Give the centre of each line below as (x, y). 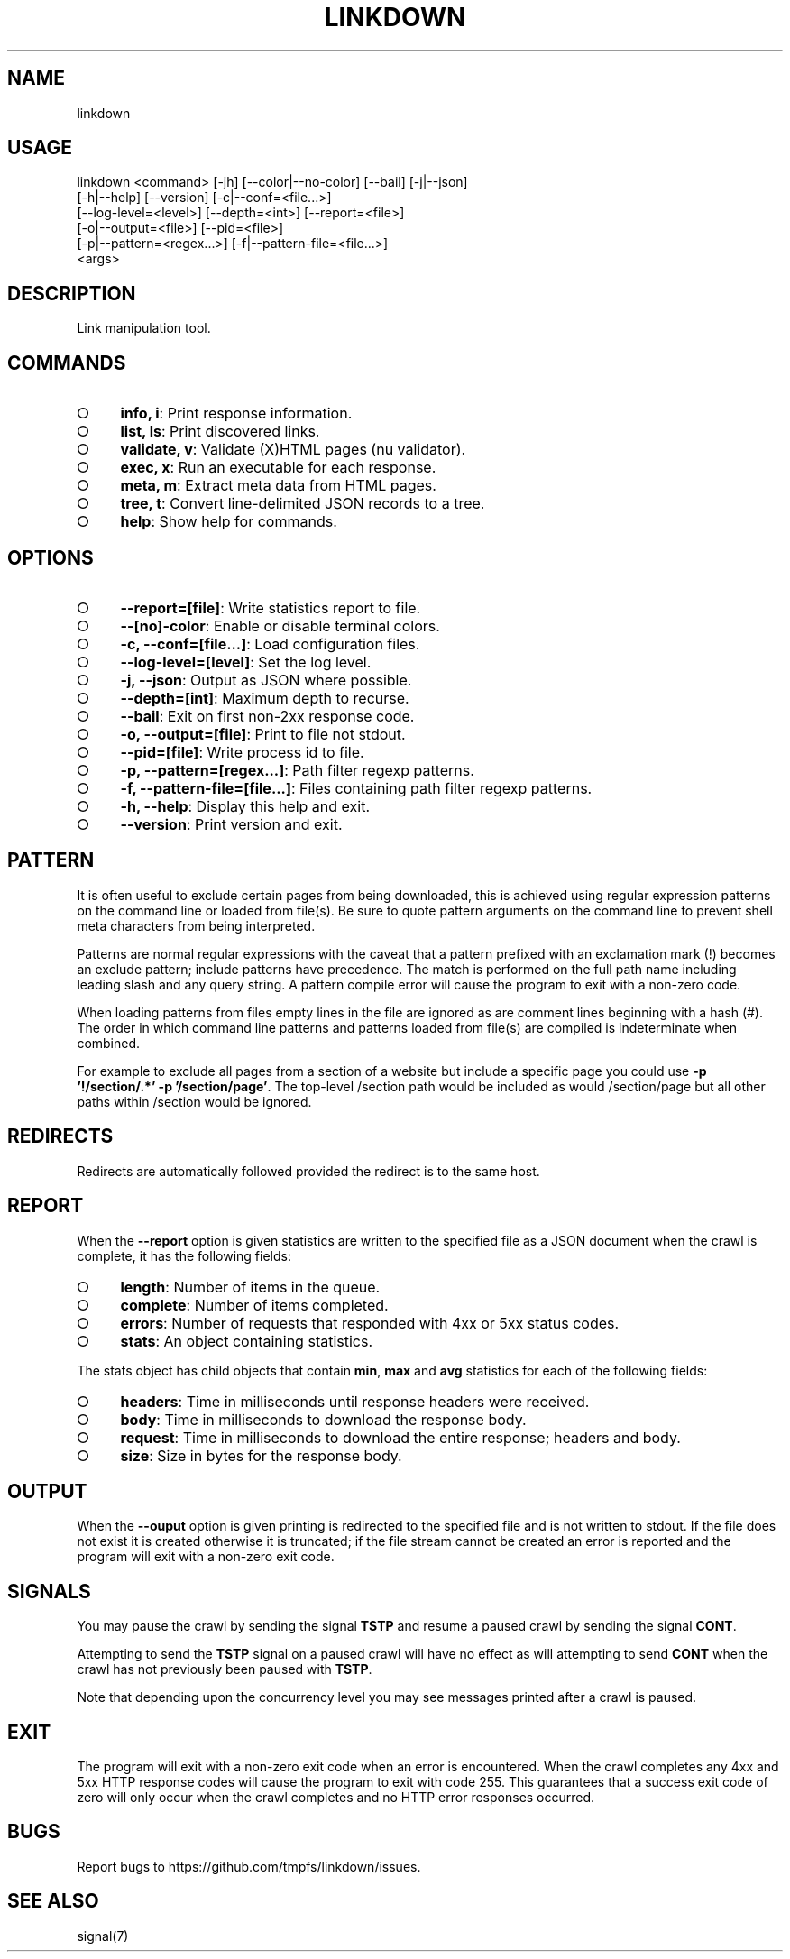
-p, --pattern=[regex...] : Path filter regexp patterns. (297, 770)
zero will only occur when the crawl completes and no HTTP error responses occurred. (336, 1798)
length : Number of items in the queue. (250, 1287)
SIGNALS (49, 1591)
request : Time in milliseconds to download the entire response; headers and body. (400, 1437)
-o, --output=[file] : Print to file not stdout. (263, 734)
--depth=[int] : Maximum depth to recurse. (265, 698)
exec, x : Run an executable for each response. (278, 468)
